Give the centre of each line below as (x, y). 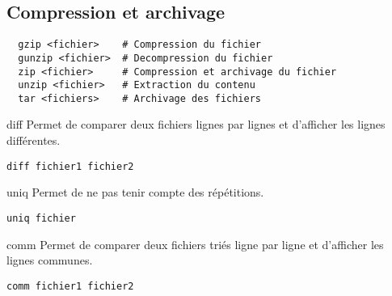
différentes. (34, 140)
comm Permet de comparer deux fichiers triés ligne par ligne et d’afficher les (195, 244)
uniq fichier (41, 218)
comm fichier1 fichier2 (70, 286)
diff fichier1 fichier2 (70, 166)
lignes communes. (50, 260)
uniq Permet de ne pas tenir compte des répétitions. (135, 192)
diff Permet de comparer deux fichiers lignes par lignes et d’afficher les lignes (196, 124)
